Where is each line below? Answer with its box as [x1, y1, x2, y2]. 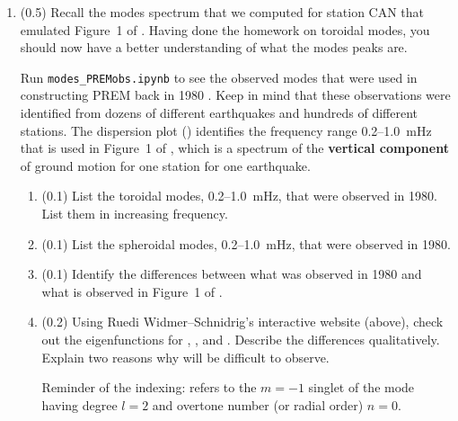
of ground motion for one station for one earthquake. [20, 156, 311, 175]
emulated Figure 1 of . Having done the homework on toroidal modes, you [20, 20, 430, 39]
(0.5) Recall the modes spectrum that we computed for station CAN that [20, 3, 425, 21]
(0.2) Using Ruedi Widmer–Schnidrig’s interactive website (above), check [41, 312, 444, 331]
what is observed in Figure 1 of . [41, 282, 223, 300]
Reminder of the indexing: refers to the [41, 378, 257, 397]
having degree [41, 395, 118, 414]
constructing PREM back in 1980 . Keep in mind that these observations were [20, 85, 451, 104]
